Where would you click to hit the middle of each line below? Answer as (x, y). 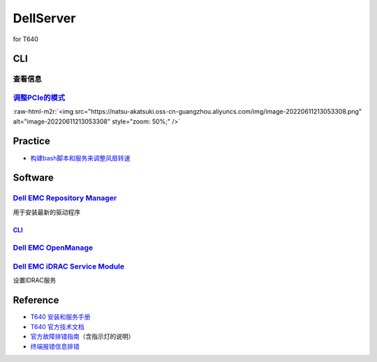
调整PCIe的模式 (39, 98)
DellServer (44, 18)
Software (33, 178)
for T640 (25, 39)
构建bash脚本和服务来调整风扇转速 (80, 158)
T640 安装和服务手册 (60, 317)
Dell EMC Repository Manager (65, 198)
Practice (31, 141)
